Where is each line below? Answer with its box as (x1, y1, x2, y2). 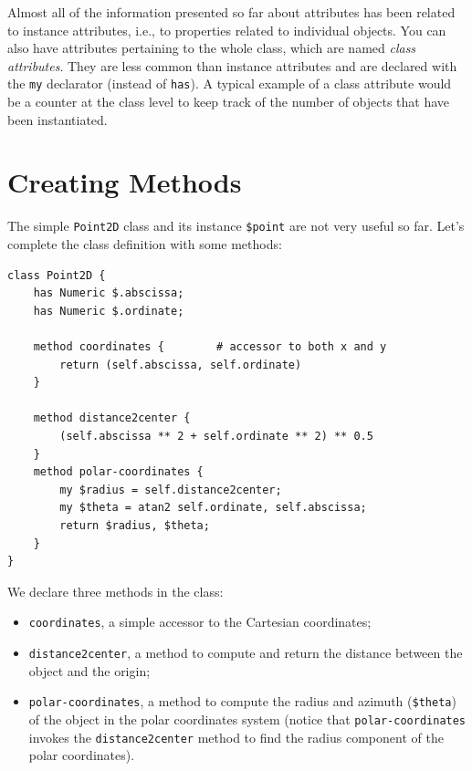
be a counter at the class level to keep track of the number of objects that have (7, 92, 450, 111)
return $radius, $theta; (59, 518, 210, 532)
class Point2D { (7, 268, 106, 282)
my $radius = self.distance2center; (59, 483, 282, 496)
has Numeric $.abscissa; (33, 287, 184, 300)
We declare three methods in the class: (7, 581, 224, 600)
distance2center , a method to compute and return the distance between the (28, 642, 463, 662)
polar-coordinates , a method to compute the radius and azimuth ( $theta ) (28, 692, 456, 711)
